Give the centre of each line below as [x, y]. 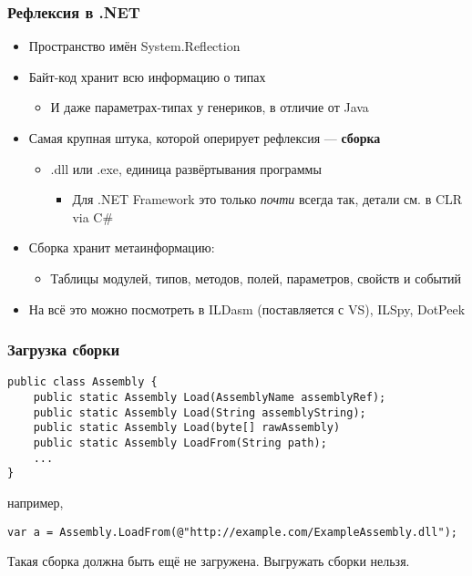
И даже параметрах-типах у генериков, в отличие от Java [210, 107]
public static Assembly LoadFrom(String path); [180, 443]
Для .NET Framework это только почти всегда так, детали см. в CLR [267, 199]
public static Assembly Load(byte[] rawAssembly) [187, 428]
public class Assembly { [82, 382]
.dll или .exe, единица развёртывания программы [186, 168]
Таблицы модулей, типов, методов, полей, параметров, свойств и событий [256, 278]
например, [36, 502]
